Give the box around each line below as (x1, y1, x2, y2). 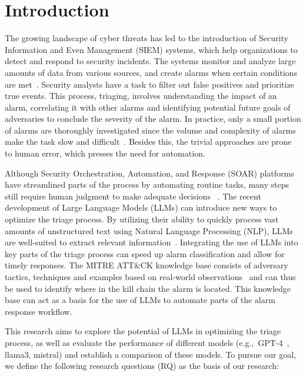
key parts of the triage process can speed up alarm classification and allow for (5, 247, 285, 259)
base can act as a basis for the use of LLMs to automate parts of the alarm (5, 294, 275, 306)
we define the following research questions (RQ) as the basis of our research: (5, 360, 279, 372)
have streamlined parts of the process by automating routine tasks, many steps (5, 178, 289, 191)
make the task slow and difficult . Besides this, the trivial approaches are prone (5, 135, 292, 148)
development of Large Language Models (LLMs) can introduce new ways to (5, 201, 277, 214)
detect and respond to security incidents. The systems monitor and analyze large (5, 55, 296, 67)
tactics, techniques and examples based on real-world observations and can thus (5, 271, 296, 282)
